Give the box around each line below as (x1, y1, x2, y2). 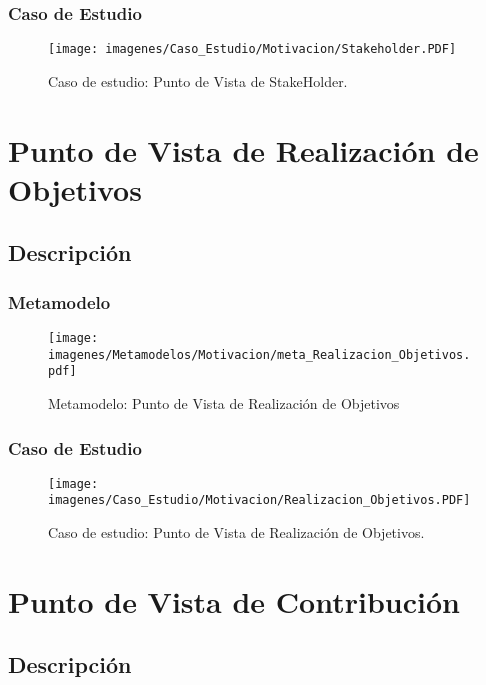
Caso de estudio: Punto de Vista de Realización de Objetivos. (48, 522, 425, 543)
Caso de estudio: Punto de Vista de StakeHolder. (48, 70, 348, 91)
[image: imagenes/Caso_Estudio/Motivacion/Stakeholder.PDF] (48, 42, 457, 57)
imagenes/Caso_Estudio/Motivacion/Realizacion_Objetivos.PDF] (48, 493, 471, 508)
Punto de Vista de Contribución (8, 580, 460, 621)
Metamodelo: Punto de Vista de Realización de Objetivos (48, 393, 400, 413)
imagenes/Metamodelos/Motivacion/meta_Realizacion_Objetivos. (48, 347, 471, 362)
